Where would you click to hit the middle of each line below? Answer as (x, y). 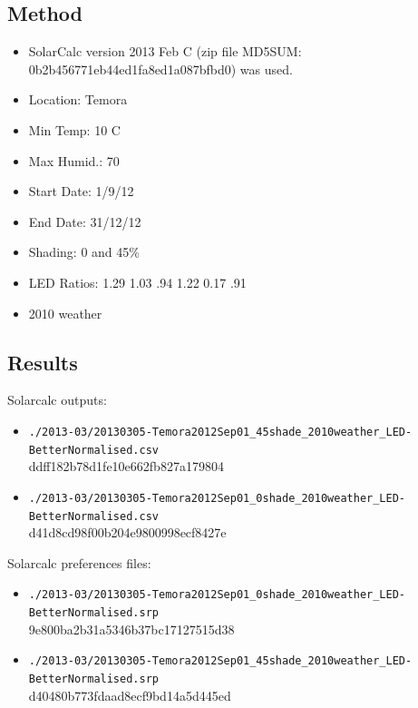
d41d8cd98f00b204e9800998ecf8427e (127, 532)
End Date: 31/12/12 (85, 221)
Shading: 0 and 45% (84, 252)
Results (43, 362)
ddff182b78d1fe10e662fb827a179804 (126, 466)
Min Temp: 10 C (74, 129)
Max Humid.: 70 (74, 160)
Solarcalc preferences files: (79, 562)
